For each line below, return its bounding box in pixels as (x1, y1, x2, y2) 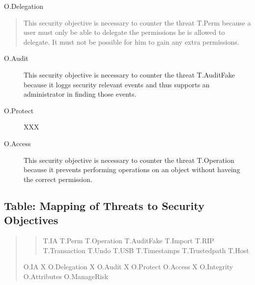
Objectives (4, 212, 58, 228)
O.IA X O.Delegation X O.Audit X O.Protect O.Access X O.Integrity (23, 261, 233, 272)
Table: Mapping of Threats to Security (4, 198, 204, 213)
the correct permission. (24, 174, 92, 184)
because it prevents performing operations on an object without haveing (24, 164, 240, 175)
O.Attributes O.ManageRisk (23, 271, 109, 281)
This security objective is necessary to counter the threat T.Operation (24, 155, 234, 165)
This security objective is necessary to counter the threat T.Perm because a (23, 17, 251, 27)
